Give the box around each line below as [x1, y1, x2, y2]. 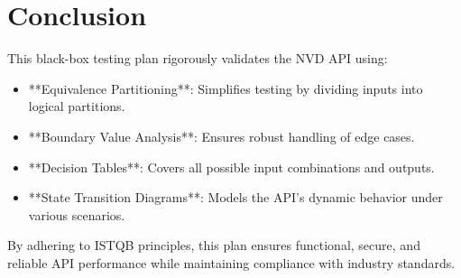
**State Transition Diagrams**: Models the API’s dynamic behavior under [28, 188, 443, 207]
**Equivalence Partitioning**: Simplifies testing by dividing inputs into [28, 79, 423, 97]
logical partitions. [28, 97, 125, 116]
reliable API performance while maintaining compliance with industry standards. [7, 253, 456, 272]
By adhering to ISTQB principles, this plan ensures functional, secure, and [7, 236, 420, 255]
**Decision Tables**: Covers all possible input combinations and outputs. [28, 157, 435, 176]
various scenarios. [28, 205, 125, 224]
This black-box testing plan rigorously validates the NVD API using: [7, 49, 388, 68]
